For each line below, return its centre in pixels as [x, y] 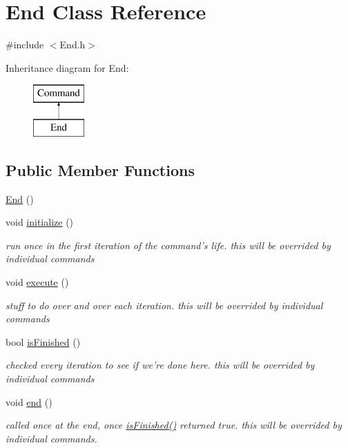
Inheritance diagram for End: [67, 67]
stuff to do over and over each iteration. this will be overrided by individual [164, 305]
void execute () [37, 282]
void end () [29, 401]
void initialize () [40, 222]
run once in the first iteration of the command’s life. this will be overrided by [168, 245]
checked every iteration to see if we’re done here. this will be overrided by [160, 365]
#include [25, 45]
